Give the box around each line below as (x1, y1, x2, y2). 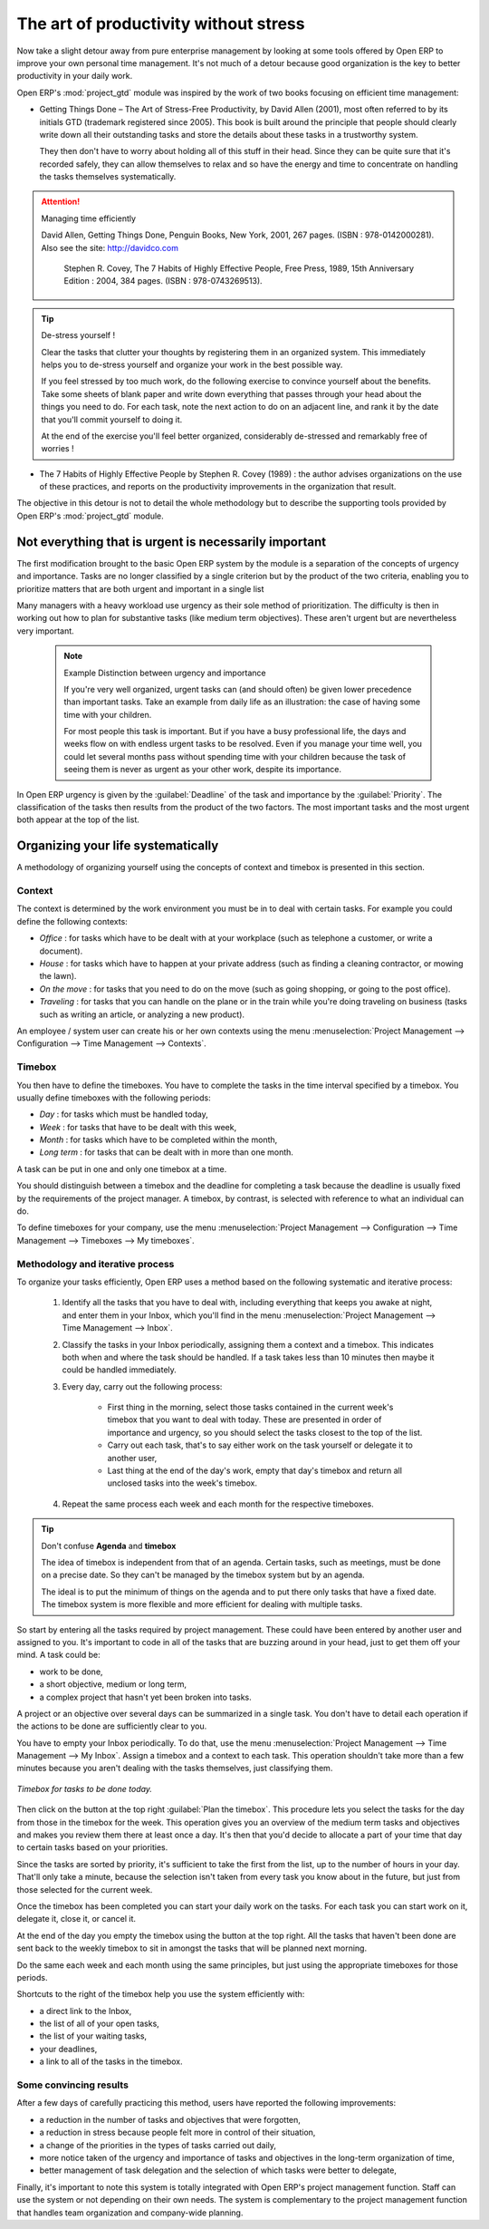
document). (39, 945, 83, 956)
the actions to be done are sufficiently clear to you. (16, 1720, 207, 1731)
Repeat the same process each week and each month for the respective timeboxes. (62, 1498, 375, 1509)
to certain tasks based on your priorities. (16, 1842, 168, 1853)
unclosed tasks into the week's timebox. (107, 1478, 258, 1488)
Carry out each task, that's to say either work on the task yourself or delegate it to (107, 1439, 414, 1450)
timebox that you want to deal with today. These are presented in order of (107, 1414, 382, 1425)
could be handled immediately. (62, 1364, 177, 1375)
